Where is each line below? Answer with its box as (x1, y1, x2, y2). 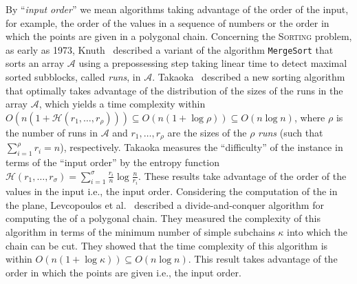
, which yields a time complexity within (39, 97, 206, 111)
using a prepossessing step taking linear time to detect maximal (78, 56, 347, 70)
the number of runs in (6, 125, 98, 139)
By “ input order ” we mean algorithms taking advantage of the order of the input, (6, 2, 349, 16)
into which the (287, 224, 347, 239)
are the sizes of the (167, 125, 247, 139)
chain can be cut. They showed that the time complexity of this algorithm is (6, 238, 328, 252)
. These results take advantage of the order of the (138, 168, 347, 183)
